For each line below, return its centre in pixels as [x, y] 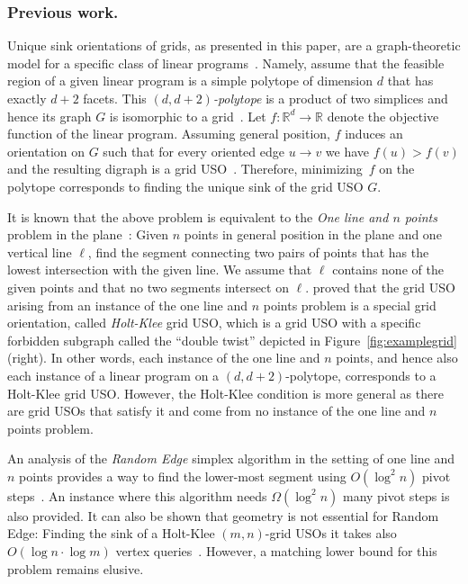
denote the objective [383, 116]
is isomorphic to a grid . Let [188, 116]
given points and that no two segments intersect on [148, 287]
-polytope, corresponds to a [361, 375]
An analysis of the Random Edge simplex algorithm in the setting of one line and [231, 458]
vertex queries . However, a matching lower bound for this [276, 551]
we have [347, 151]
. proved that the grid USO [380, 287]
